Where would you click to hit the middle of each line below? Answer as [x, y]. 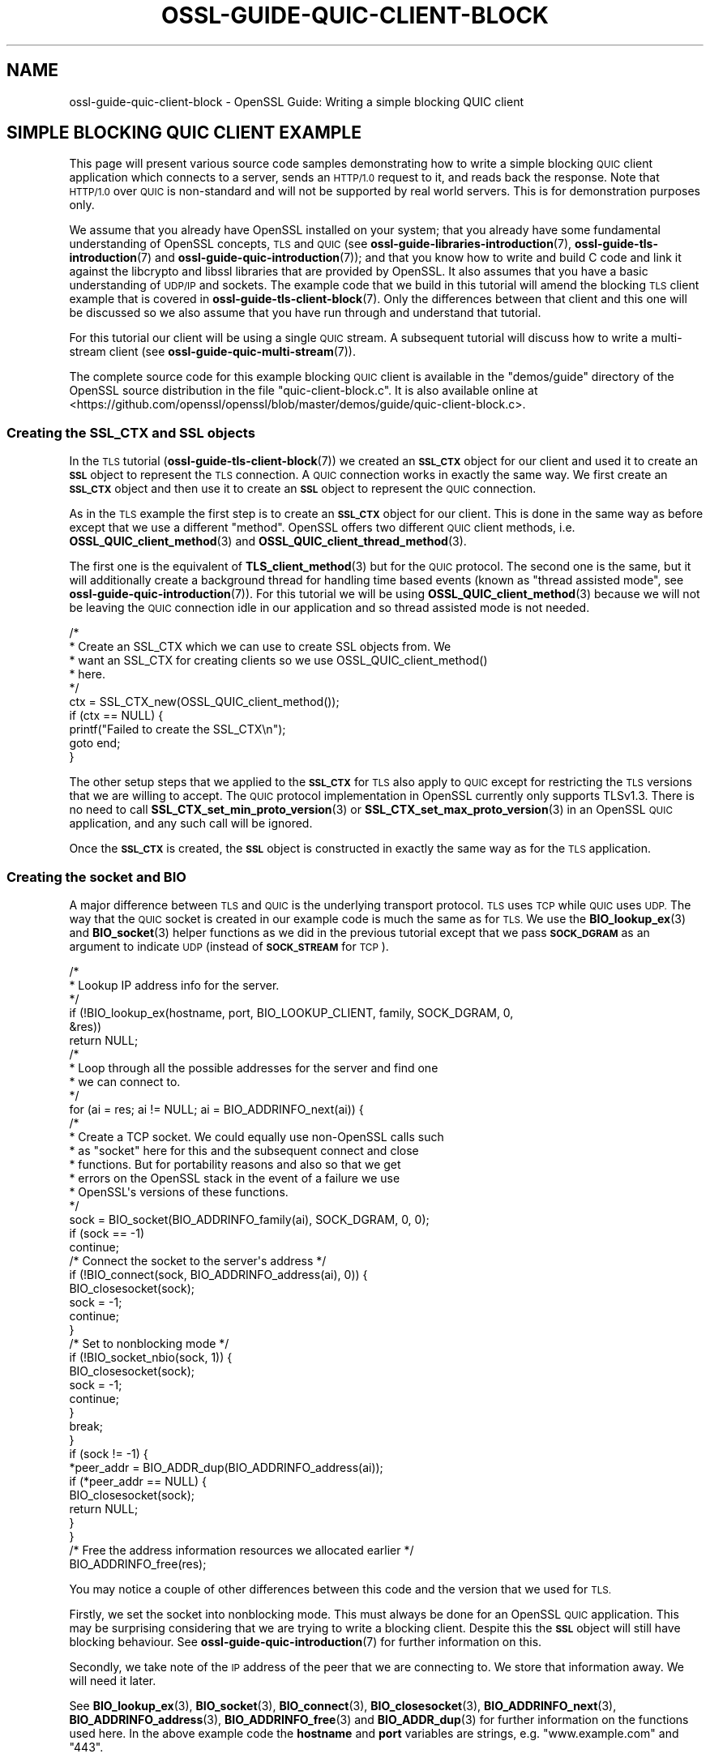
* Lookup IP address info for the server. [174, 985]
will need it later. [113, 1680]
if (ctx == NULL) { [116, 716]
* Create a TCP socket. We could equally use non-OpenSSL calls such [257, 1136]
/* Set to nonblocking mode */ [149, 1343]
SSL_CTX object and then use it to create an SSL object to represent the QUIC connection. [303, 489]
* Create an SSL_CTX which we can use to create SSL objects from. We [260, 647]
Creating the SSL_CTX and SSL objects [131, 432]
